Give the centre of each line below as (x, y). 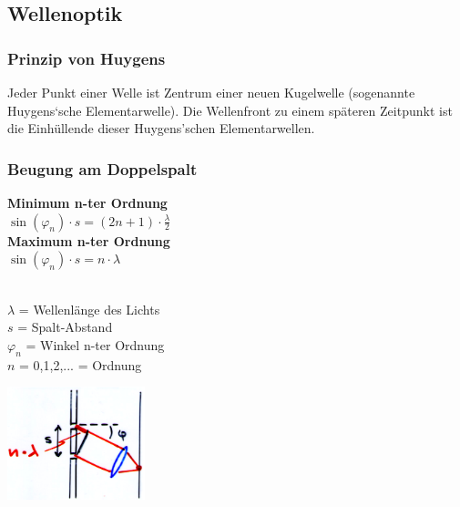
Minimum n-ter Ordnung (87, 202)
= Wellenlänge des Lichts (89, 309)
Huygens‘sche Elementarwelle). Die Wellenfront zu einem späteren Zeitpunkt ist (230, 110)
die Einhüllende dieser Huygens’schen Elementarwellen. (161, 128)
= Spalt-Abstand (65, 327)
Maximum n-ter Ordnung (89, 240)
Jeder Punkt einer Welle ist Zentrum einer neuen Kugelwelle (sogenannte (211, 92)
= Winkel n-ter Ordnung (95, 344)
